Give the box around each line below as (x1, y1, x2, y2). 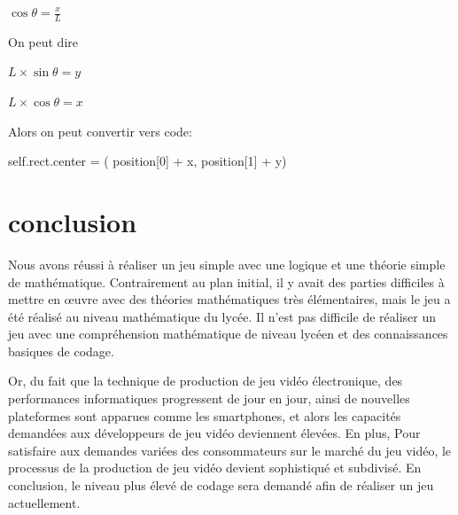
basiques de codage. (8, 341, 114, 360)
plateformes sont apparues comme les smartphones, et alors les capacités (8, 406, 401, 425)
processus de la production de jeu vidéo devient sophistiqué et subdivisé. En (8, 458, 422, 477)
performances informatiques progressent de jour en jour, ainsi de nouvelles (8, 389, 410, 408)
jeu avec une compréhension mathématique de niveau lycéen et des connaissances (8, 324, 448, 343)
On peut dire (8, 32, 79, 51)
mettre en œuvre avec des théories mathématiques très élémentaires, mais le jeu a (8, 290, 451, 308)
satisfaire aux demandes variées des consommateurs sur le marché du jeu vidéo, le (8, 441, 452, 459)
